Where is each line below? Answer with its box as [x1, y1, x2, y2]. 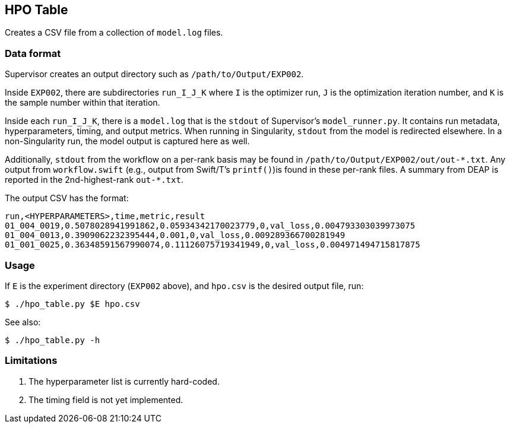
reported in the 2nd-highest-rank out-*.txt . [5, 175, 183, 185]
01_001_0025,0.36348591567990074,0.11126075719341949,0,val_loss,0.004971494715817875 [5, 240, 420, 250]
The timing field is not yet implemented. [28, 394, 183, 405]
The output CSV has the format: [5, 193, 129, 204]
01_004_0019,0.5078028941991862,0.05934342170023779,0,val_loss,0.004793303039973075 [5, 221, 416, 231]
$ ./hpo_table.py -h [5, 335, 100, 345]
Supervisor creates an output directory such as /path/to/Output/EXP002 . [5, 69, 304, 80]
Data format [5, 47, 61, 59]
